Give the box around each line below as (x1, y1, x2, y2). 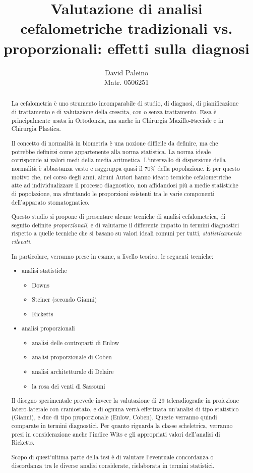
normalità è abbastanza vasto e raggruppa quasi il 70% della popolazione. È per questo (11, 164, 240, 172)
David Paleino (105, 67, 148, 77)
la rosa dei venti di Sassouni (32, 382, 105, 390)
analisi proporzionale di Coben (32, 353, 112, 361)
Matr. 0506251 (104, 77, 149, 87)
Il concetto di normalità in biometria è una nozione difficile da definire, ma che (11, 139, 218, 147)
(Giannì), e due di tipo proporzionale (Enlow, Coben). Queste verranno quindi (11, 413, 217, 421)
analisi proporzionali (22, 324, 75, 333)
